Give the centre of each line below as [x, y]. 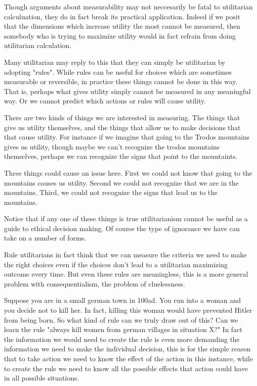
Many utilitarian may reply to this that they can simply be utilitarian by [115, 62]
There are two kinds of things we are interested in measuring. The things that [122, 117]
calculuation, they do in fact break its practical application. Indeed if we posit [122, 16]
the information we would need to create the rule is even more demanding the [122, 339]
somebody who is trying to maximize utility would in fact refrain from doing [120, 35]
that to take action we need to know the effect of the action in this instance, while [128, 358]
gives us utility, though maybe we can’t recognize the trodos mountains [112, 146]
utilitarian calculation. [38, 45]
